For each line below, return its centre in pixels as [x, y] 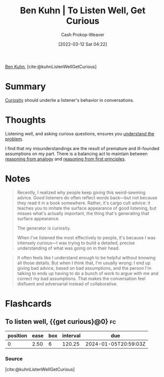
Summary [25, 87]
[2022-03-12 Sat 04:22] [83, 44]
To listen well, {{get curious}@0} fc [61, 322]
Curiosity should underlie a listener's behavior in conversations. [70, 100]
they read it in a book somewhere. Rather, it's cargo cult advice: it [84, 203]
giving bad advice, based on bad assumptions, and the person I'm [84, 268]
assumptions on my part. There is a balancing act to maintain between [76, 154]
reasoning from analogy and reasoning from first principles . [66, 159]
